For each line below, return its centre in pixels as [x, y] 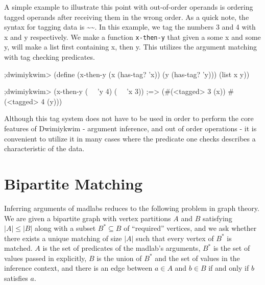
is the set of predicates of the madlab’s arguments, [122, 248]
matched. [18, 248]
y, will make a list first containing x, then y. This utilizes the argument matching [131, 47]
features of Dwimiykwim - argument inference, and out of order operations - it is [130, 128]
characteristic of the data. [44, 148]
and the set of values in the [197, 258]
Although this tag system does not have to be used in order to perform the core [129, 118]
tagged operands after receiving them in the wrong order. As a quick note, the [127, 17]
